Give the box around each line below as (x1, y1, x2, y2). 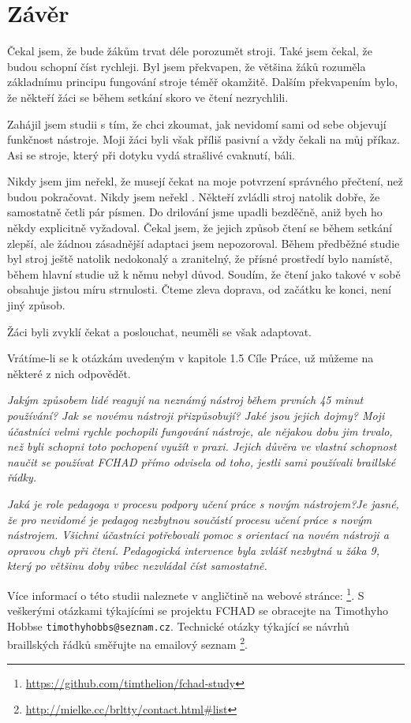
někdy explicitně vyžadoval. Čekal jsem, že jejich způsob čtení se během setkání (7, 219, 392, 236)
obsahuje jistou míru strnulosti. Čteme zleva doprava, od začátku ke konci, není (7, 281, 391, 298)
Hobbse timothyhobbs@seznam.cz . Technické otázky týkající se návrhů (7, 617, 349, 634)
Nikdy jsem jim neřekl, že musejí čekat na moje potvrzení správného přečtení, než (7, 173, 403, 189)
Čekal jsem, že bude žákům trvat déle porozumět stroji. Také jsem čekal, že (7, 43, 373, 59)
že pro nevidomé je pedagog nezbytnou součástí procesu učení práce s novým (7, 511, 372, 527)
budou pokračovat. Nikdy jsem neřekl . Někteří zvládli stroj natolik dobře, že (7, 188, 380, 204)
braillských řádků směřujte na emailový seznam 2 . (7, 634, 248, 653)
